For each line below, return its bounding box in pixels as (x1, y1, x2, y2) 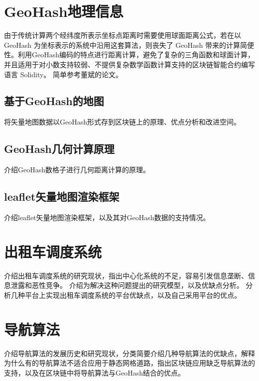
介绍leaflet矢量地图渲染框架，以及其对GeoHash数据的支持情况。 (4, 212, 210, 222)
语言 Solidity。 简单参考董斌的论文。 (4, 69, 123, 79)
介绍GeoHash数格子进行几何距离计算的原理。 (4, 164, 150, 175)
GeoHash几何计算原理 (4, 141, 115, 156)
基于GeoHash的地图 (4, 93, 104, 109)
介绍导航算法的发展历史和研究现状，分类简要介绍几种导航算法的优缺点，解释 (4, 348, 255, 358)
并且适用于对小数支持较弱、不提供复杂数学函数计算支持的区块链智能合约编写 (4, 59, 255, 69)
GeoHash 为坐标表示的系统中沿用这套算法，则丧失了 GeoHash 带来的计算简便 (4, 39, 254, 50)
